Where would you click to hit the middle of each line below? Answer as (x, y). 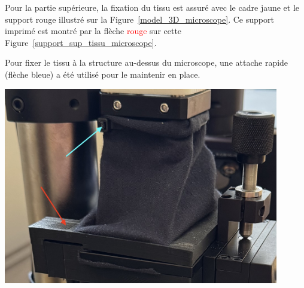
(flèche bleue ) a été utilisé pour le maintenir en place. (103, 74)
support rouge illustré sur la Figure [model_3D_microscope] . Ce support (139, 19)
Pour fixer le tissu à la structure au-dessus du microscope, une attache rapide (147, 62)
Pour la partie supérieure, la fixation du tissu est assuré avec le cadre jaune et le (152, 7)
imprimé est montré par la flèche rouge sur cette (93, 31)
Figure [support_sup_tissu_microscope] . (81, 42)
